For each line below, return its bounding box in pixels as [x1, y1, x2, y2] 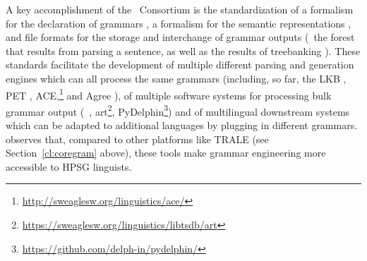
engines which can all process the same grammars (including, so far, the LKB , [6, 71, 347, 85]
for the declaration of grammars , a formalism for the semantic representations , [6, 16, 351, 30]
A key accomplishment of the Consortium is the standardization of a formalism [6, 2, 354, 16]
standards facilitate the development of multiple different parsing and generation [6, 57, 354, 72]
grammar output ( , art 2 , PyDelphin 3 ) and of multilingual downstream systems [6, 102, 350, 119]
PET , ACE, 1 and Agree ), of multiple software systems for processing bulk [6, 85, 332, 102]
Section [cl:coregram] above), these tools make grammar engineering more [6, 145, 326, 160]
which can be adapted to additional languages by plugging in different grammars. [6, 118, 358, 133]
